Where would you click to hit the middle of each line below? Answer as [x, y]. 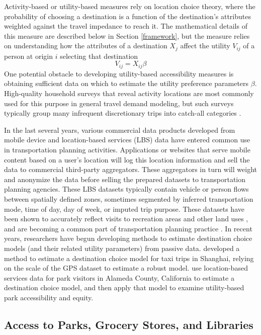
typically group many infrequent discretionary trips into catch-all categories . [123, 113]
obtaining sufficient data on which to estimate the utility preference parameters [126, 83]
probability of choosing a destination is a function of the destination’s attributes [127, 16]
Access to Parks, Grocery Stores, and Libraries [129, 324]
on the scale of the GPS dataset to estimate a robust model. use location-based [126, 268]
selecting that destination [99, 56]
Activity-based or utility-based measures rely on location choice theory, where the [130, 6]
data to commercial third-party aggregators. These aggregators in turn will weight [130, 169]
